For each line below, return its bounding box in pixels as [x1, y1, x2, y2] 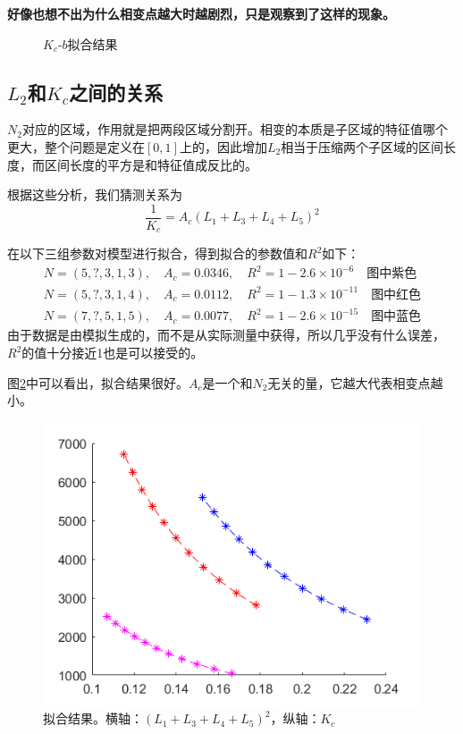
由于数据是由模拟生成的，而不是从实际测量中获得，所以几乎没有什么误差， [7, 325, 445, 344]
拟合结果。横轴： [43, 709, 143, 728]
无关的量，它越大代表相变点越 [267, 373, 443, 392]
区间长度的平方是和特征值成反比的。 [44, 155, 257, 173]
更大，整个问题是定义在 [7, 137, 145, 156]
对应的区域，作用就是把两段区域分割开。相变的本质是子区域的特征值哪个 [21, 120, 448, 139]
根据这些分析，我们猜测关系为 [7, 185, 182, 204]
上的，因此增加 [179, 137, 267, 156]
